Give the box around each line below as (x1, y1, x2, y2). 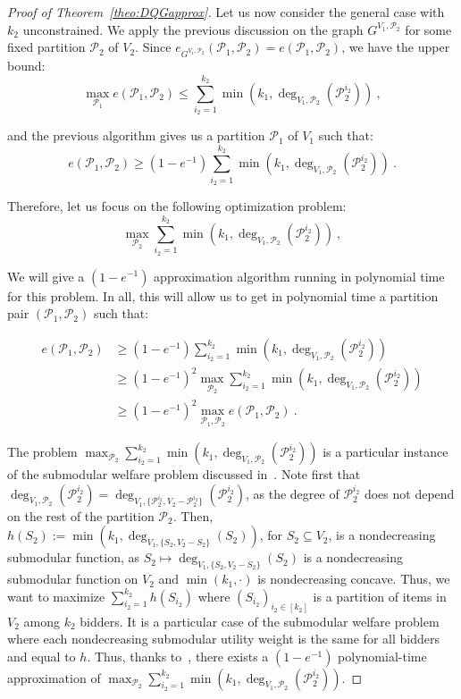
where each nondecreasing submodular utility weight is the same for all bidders (7, 629, 440, 648)
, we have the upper (341, 38, 450, 56)
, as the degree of (246, 484, 339, 502)
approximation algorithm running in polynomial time (154, 266, 445, 285)
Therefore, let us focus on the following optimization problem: (7, 197, 347, 215)
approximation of (7, 668, 101, 686)
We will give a (7, 266, 85, 285)
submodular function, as (7, 548, 140, 567)
